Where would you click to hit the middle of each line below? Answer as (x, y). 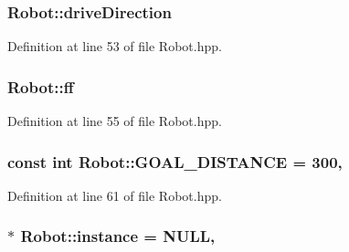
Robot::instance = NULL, (118, 236)
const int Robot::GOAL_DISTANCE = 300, (175, 161)
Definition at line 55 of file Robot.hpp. (115, 121)
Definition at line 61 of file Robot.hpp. (115, 195)
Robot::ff (41, 86)
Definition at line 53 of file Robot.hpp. (115, 46)
